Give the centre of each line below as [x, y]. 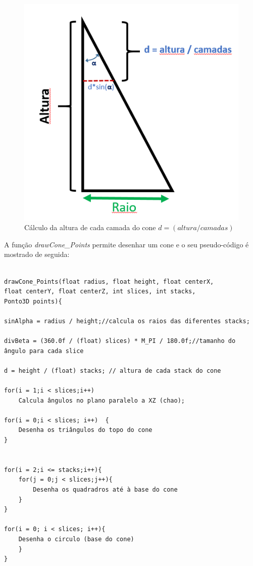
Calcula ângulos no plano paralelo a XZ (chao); [102, 400]
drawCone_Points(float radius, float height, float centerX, [109, 281]
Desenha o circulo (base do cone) [76, 539]
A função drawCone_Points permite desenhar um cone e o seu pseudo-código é [126, 244]
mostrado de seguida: [37, 254]
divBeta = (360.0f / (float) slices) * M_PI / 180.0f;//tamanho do [120, 341]
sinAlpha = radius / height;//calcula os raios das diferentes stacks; [127, 321]
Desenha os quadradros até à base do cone [105, 490]
